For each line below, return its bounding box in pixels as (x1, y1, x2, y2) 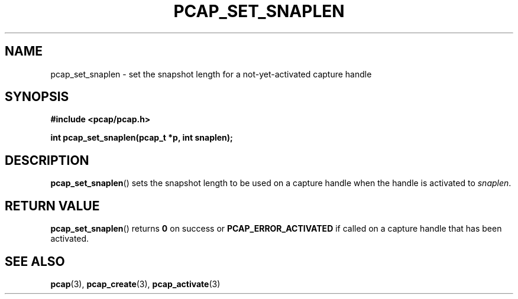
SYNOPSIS (5, 89, 69, 105)
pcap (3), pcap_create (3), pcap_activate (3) (50, 278, 221, 289)
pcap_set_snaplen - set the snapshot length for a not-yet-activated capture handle (50, 69, 372, 79)
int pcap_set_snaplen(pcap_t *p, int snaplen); (50, 132, 233, 143)
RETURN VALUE (5, 198, 100, 213)
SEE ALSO (5, 253, 65, 269)
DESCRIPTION (5, 152, 89, 168)
